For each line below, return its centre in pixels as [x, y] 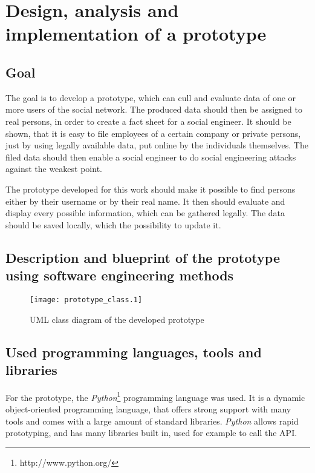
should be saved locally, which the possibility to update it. [113, 224]
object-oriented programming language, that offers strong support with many [148, 408]
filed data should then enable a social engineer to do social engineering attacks [151, 157]
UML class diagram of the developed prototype [117, 319]
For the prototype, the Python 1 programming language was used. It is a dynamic [155, 396]
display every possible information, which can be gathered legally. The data [145, 213]
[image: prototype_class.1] [86, 299]
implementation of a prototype [136, 34]
